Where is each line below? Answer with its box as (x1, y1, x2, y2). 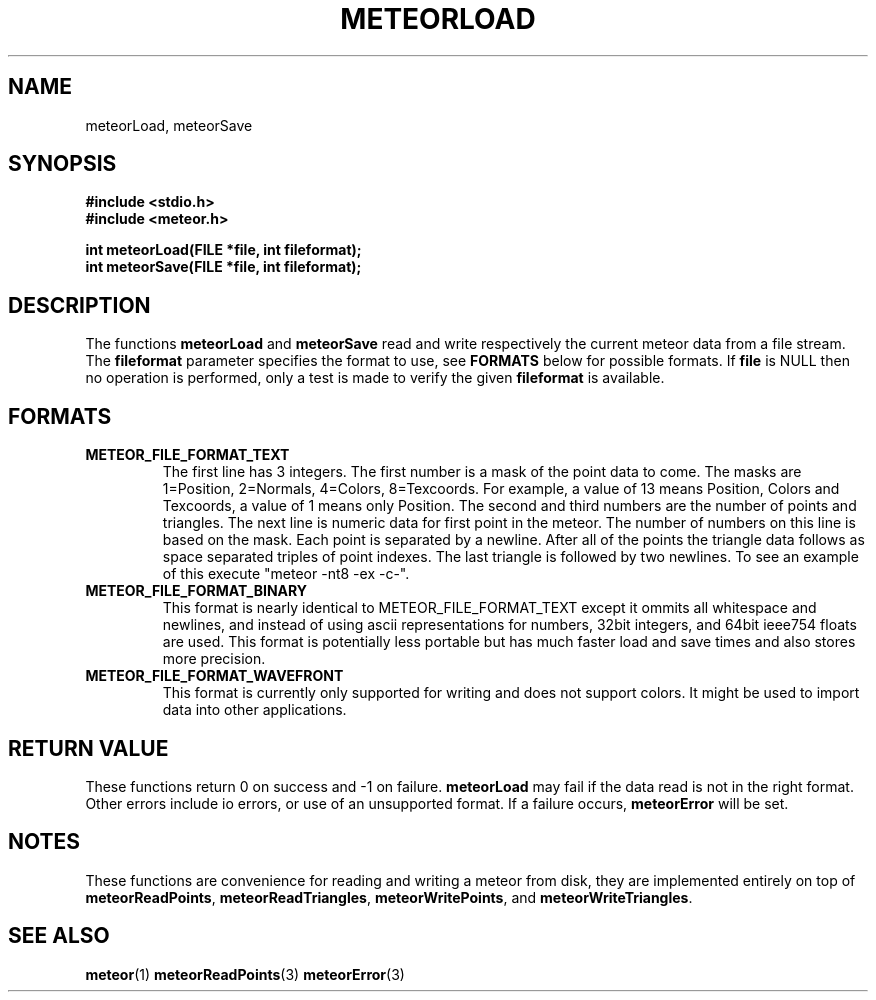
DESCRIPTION (8, 292, 151, 318)
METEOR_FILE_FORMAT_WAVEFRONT (85, 667, 344, 685)
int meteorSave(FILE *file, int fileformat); (85, 258, 362, 276)
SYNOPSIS (8, 151, 117, 177)
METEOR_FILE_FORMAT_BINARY (85, 582, 308, 600)
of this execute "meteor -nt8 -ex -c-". (162, 565, 410, 583)
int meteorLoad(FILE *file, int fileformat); (85, 241, 362, 259)
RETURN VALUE (8, 735, 169, 761)
